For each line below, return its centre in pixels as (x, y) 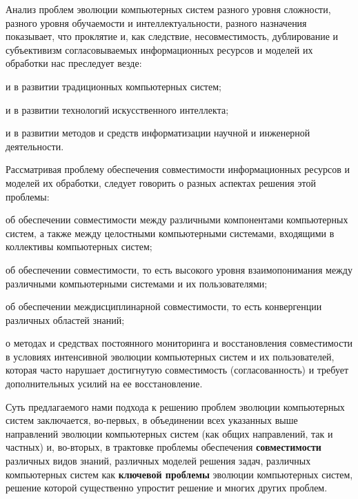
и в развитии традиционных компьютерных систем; (113, 86)
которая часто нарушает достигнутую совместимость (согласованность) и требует (177, 370)
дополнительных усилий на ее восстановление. (104, 384)
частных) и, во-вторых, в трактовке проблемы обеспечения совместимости (163, 447)
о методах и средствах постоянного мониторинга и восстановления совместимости (179, 343)
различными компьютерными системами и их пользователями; (137, 283)
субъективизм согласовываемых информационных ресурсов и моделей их (159, 49)
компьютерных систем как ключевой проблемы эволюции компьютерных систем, (179, 474)
